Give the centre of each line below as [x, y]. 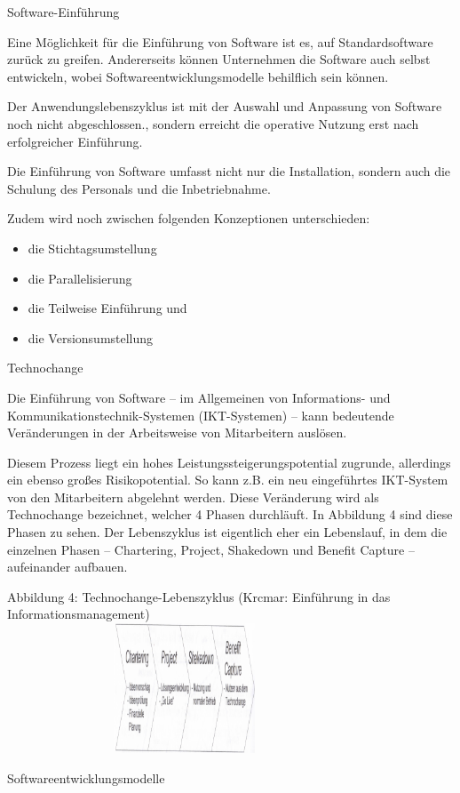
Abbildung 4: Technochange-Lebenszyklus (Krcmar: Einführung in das [199, 596]
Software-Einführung [63, 12]
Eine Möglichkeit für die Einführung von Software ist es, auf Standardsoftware [220, 41]
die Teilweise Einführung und [107, 308]
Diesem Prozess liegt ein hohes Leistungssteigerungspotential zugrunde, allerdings [229, 462]
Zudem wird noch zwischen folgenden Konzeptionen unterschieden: [189, 218]
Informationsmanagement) [79, 614]
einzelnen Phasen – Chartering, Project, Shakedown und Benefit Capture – [211, 549]
